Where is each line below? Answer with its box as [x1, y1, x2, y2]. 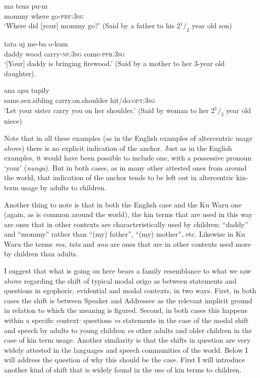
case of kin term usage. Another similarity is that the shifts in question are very [4, 335, 251, 345]
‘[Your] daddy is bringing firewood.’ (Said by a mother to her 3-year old [4, 58, 225, 69]
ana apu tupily [4, 85, 49, 95]
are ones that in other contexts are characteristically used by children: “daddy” [4, 219, 248, 229]
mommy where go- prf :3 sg [4, 10, 84, 21]
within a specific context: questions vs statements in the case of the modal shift [4, 315, 249, 326]
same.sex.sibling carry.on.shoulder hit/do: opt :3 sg [4, 94, 155, 105]
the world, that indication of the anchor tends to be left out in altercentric [4, 172, 234, 183]
